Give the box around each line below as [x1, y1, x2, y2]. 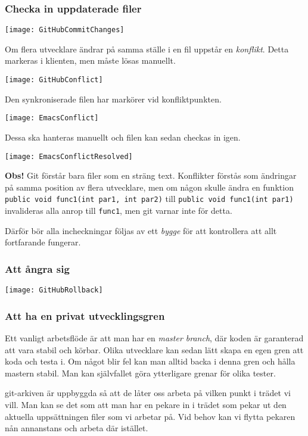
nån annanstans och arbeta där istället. [5, 422, 148, 434]
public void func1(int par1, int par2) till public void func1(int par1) [5, 192, 294, 205]
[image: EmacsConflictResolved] [5, 152, 133, 161]
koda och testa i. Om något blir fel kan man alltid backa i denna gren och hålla [5, 355, 295, 368]
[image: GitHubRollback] [5, 286, 103, 295]
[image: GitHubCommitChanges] [5, 26, 125, 35]
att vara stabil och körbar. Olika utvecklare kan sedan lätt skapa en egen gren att [5, 343, 304, 356]
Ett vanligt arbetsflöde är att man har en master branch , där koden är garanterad [5, 332, 304, 344]
